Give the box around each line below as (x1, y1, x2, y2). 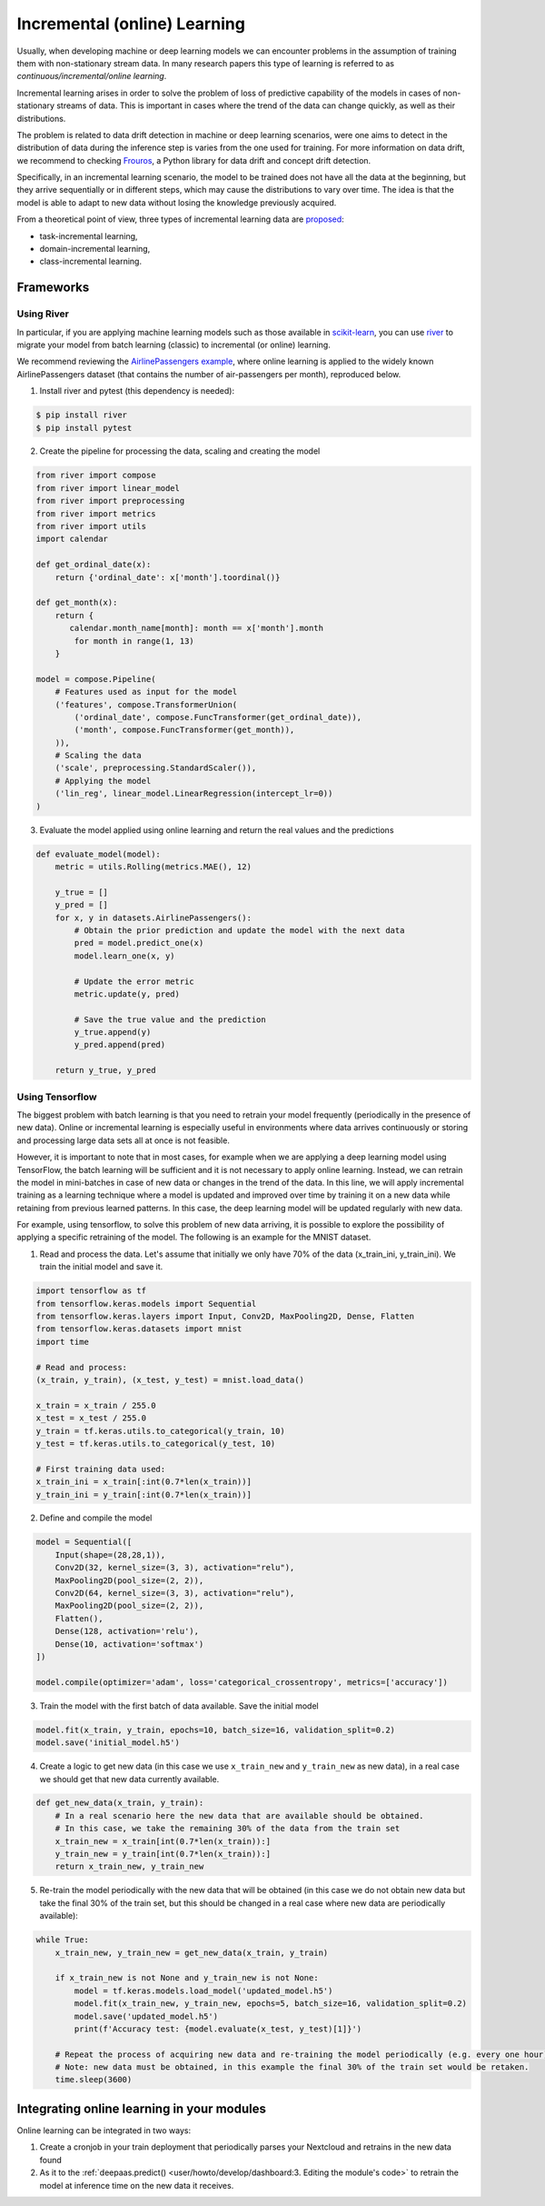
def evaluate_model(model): (35, 848, 161, 859)
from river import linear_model (35, 483, 181, 493)
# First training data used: (35, 1464, 166, 1474)
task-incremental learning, (39, 230, 138, 241)
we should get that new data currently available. (39, 1773, 220, 1784)
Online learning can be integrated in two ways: (16, 2124, 191, 2136)
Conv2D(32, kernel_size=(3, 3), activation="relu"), (54, 1562, 295, 1573)
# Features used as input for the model (54, 687, 238, 697)
